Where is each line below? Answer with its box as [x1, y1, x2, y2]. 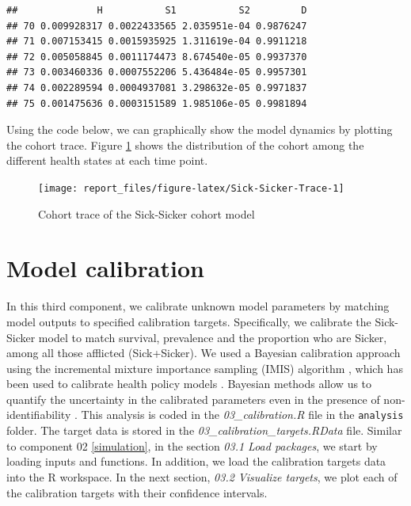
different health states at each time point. [6, 152, 208, 169]
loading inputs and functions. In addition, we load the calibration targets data [6, 453, 386, 470]
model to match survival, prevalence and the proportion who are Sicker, [38, 329, 387, 345]
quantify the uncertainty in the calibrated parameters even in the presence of [6, 390, 380, 407]
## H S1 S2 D [6, 5, 307, 16]
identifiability [6, 406, 71, 423]
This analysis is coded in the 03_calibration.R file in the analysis [81, 406, 404, 423]
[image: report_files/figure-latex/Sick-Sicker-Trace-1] [38, 182, 344, 194]
